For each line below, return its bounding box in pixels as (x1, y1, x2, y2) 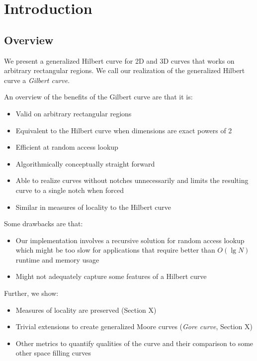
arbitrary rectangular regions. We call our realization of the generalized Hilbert (4, 65, 245, 76)
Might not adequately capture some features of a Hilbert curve (15, 271, 207, 281)
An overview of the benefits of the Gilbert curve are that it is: (4, 91, 193, 102)
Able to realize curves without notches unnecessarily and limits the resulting (15, 175, 249, 185)
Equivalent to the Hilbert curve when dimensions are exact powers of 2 (15, 125, 232, 135)
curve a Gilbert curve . (4, 75, 70, 85)
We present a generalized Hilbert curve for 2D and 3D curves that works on (4, 55, 235, 66)
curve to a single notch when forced (15, 184, 124, 195)
